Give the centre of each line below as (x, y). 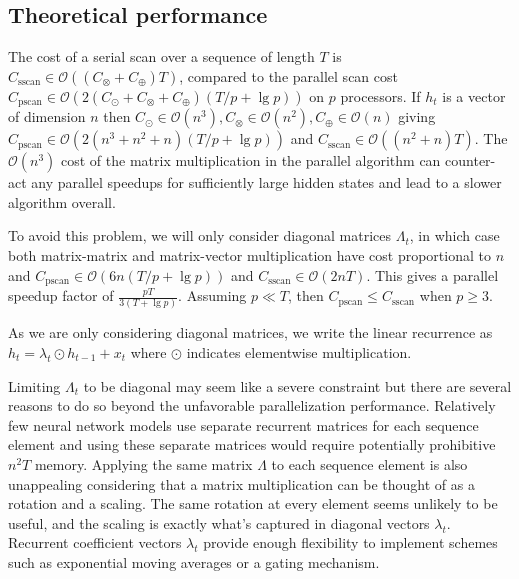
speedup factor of (61, 295)
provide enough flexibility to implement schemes (350, 542)
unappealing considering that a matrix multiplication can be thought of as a (241, 483)
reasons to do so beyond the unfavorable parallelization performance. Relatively (252, 405)
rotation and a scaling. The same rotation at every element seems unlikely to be (253, 503)
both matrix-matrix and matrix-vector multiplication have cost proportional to (249, 255)
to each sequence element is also (369, 463)
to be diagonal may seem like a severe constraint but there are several (297, 385)
